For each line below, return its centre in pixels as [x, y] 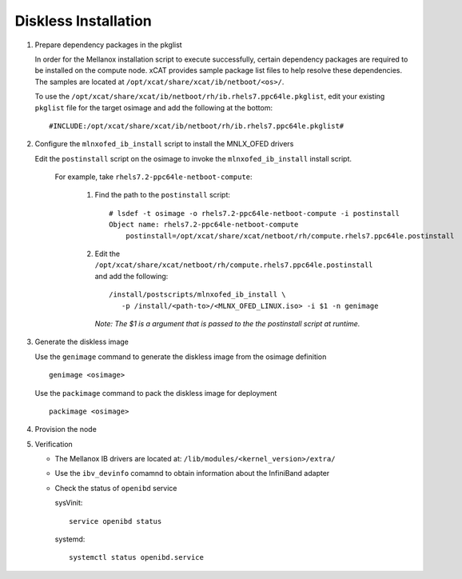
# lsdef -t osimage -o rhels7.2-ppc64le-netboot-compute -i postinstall [254, 213]
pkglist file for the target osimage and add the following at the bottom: [154, 107]
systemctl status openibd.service [136, 557]
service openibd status [115, 521]
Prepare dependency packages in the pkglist [109, 45]
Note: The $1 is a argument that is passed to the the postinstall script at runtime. [227, 323]
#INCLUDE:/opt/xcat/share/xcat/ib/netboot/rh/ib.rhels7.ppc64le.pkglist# [197, 126]
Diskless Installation [83, 21]
